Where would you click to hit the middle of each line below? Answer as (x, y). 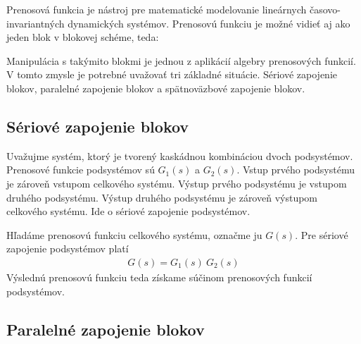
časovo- (325, 9)
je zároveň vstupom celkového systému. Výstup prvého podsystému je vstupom (177, 183)
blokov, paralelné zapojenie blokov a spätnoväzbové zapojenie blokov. (156, 88)
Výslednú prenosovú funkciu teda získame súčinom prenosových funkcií (159, 277)
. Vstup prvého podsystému (296, 170)
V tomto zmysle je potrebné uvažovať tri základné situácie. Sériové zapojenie (172, 74)
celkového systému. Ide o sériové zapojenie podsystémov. (128, 211)
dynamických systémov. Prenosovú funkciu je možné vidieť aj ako (209, 23)
